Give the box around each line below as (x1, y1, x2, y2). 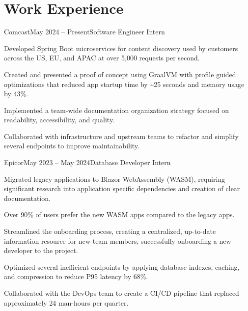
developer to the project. (4, 245, 78, 255)
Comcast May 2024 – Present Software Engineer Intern (4, 27, 165, 37)
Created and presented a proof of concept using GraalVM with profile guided (4, 69, 236, 79)
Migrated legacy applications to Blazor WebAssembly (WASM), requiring (4, 173, 225, 184)
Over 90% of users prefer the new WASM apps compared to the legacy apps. (4, 209, 235, 220)
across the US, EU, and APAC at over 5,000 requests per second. (4, 53, 200, 63)
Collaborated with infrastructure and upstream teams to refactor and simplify (4, 131, 239, 141)
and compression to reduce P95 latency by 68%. (4, 271, 148, 282)
